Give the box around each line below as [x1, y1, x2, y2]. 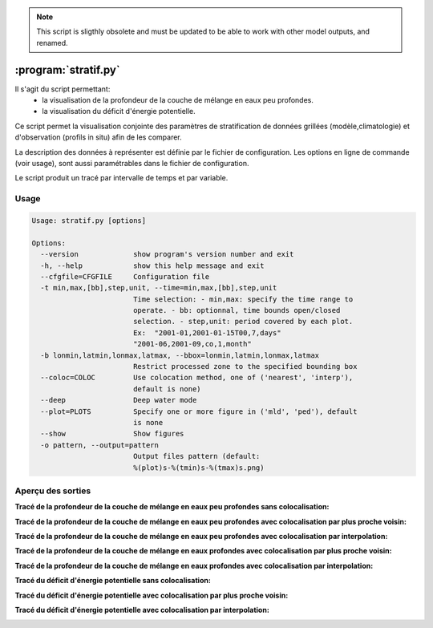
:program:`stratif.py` [14, 63, 120, 76]
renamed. [36, 38, 68, 47]
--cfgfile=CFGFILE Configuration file [40, 272, 210, 281]
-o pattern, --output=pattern [40, 440, 160, 449]
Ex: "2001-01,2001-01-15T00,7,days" [132, 328, 281, 337]
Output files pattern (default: [132, 452, 261, 461]
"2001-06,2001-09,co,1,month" [132, 339, 252, 349]
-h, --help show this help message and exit [40, 261, 265, 270]
